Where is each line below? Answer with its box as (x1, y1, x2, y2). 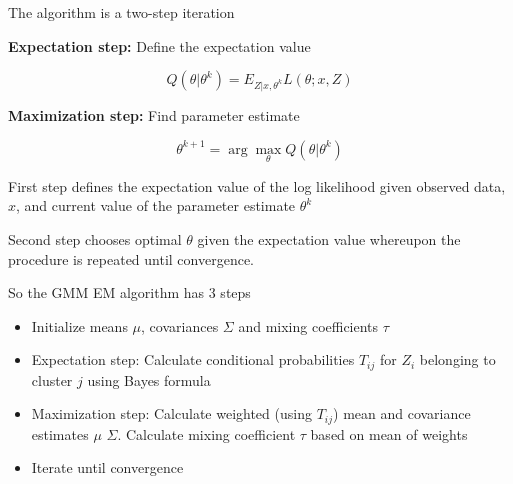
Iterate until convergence (31, 457, 184, 478)
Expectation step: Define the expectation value (8, 35, 311, 56)
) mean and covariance (333, 403, 471, 424)
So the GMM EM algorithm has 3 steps (8, 282, 251, 303)
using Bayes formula (87, 369, 211, 390)
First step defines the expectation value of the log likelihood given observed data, (8, 175, 506, 196)
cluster (31, 369, 73, 390)
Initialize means (31, 315, 128, 336)
